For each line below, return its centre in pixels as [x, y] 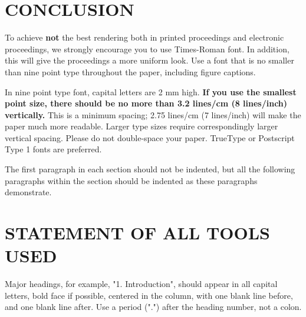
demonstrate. [28, 192]
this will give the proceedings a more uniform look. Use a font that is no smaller [149, 60]
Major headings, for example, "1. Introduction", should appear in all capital [141, 284]
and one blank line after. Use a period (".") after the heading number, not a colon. [153, 307]
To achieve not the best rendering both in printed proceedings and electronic [144, 37]
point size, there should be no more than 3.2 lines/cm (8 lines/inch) [146, 103]
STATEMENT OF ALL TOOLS [137, 233]
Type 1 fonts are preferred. [53, 149]
